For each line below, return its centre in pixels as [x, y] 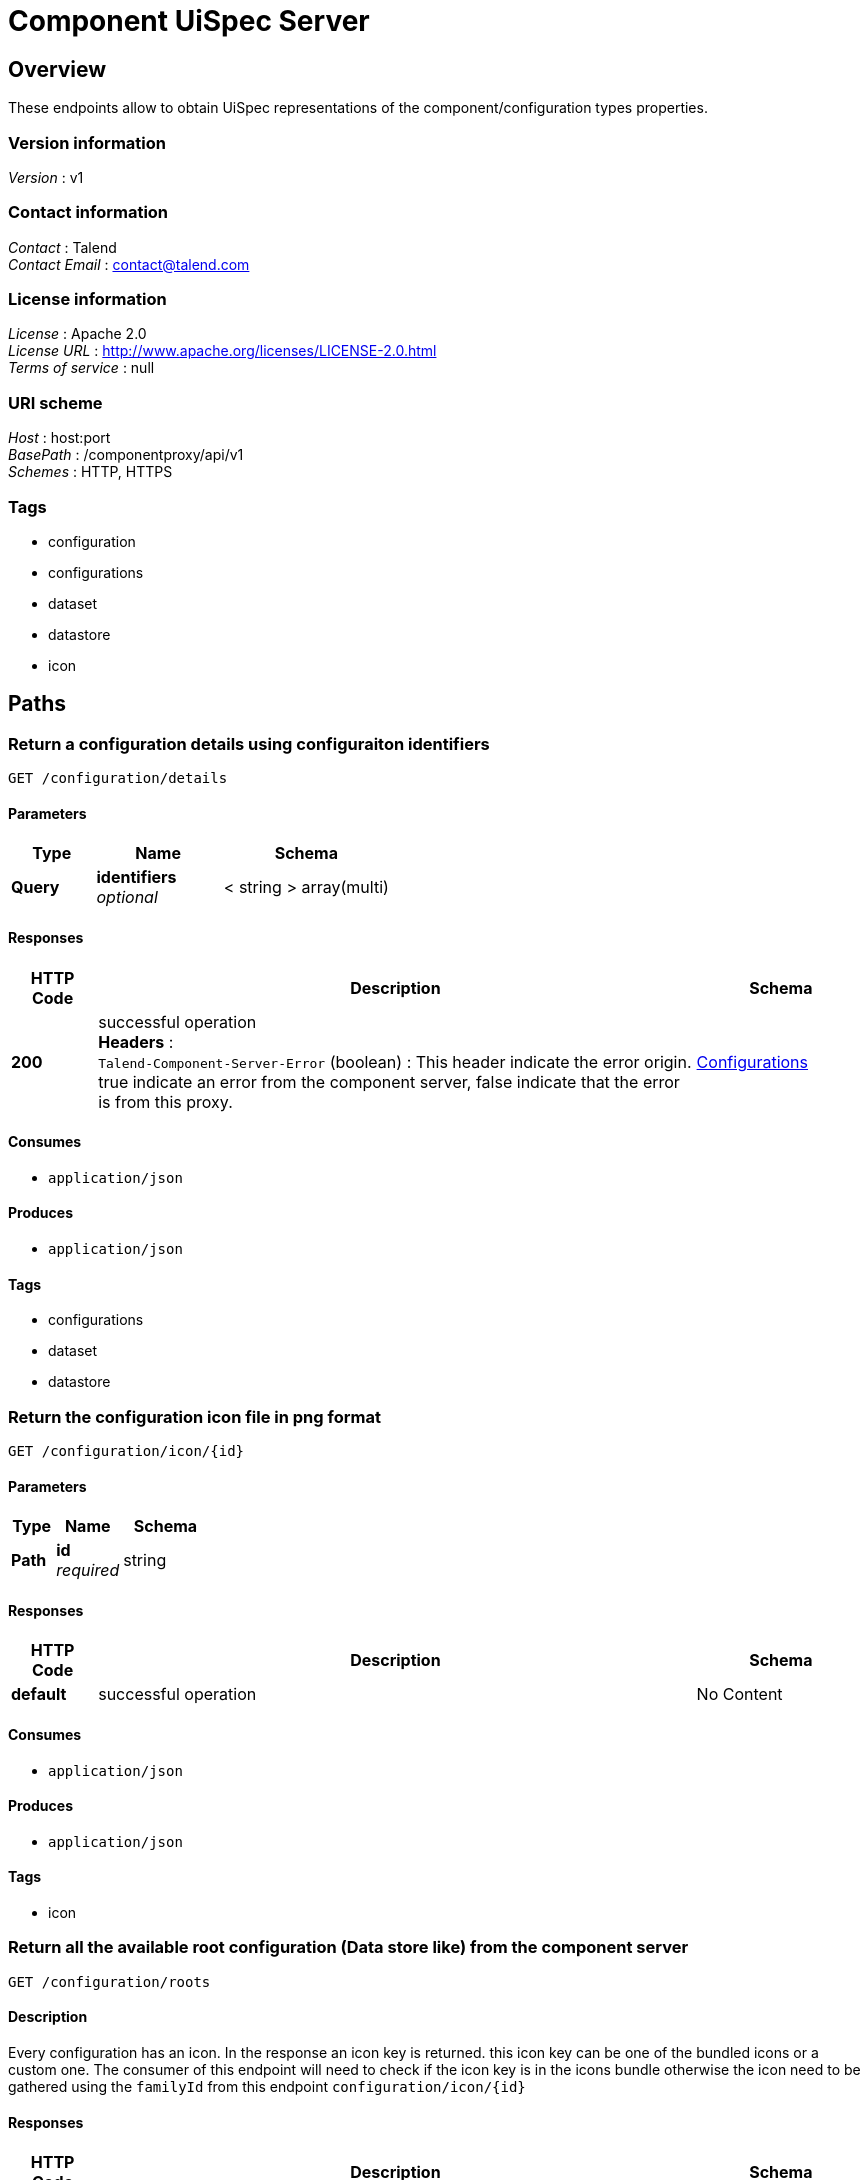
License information [87, 299]
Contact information [88, 212]
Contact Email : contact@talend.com [129, 264]
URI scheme [55, 402]
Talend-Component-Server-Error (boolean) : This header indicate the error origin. [395, 1061]
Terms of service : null [81, 368]
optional [127, 897]
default [39, 1694]
